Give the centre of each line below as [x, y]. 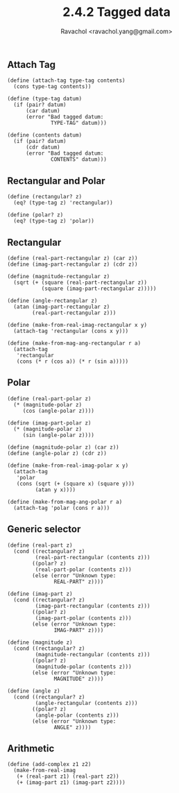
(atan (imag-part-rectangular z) [62, 307]
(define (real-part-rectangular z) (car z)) [73, 258]
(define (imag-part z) [40, 594]
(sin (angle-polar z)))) [59, 435]
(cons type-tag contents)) [52, 87]
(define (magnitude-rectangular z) [59, 276]
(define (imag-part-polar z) [49, 423]
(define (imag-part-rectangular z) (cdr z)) [73, 264]
